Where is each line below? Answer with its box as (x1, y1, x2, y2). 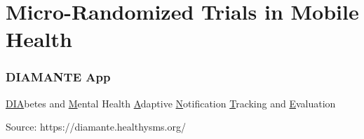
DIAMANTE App (6, 68, 111, 86)
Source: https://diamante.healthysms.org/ (6, 119, 187, 134)
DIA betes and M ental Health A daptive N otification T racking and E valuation (6, 95, 336, 110)
